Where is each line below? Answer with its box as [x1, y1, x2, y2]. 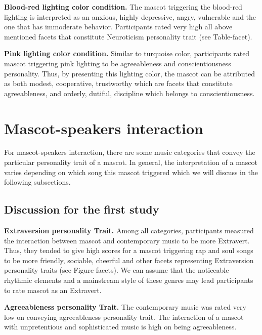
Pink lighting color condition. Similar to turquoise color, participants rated [4, 48, 250, 59]
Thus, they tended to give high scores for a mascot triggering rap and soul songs [4, 245, 253, 256]
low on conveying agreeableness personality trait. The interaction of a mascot [4, 311, 244, 322]
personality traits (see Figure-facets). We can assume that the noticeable [4, 265, 229, 275]
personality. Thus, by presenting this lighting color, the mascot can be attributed [4, 68, 255, 78]
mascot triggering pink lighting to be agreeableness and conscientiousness [4, 58, 231, 68]
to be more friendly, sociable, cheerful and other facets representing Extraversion [4, 255, 254, 265]
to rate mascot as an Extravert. [4, 284, 102, 295]
